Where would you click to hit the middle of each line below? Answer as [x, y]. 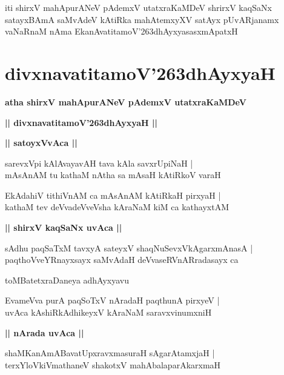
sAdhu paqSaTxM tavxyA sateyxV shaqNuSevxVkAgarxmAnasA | [129, 247]
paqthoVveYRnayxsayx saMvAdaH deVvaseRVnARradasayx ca [122, 260]
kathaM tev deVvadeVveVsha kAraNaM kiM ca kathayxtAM [117, 207]
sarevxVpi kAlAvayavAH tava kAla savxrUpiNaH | [99, 163]
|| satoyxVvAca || [41, 143]
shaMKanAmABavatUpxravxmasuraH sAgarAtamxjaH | [110, 353]
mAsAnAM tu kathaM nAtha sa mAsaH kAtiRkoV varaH [113, 175]
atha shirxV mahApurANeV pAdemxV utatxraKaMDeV [126, 101]
